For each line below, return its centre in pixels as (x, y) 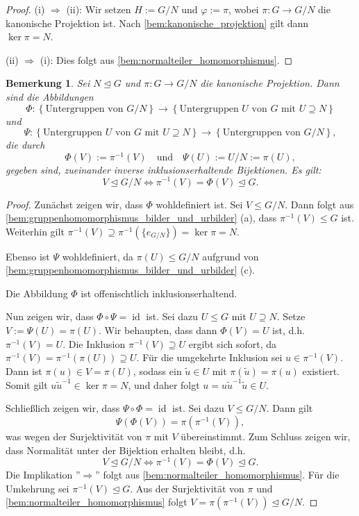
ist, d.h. (289, 330)
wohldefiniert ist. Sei (199, 204)
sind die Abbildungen (50, 96)
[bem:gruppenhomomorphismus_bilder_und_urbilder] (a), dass (141, 218)
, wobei (243, 9)
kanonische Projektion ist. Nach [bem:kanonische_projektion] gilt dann (157, 23)
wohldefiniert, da (98, 256)
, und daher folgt (164, 384)
